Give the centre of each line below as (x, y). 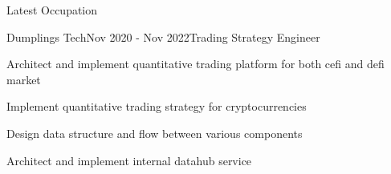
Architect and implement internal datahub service (129, 160)
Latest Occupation (52, 10)
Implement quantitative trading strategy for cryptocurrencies (157, 106)
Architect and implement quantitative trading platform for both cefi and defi (195, 64)
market (24, 79)
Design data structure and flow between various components (155, 133)
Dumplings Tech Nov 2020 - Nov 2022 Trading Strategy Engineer (163, 36)
